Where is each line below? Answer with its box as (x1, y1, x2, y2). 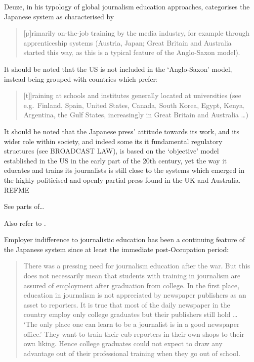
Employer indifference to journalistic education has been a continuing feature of (4, 234, 245, 245)
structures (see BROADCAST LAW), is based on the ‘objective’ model (4, 146, 219, 156)
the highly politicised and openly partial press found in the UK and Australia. (4, 174, 241, 185)
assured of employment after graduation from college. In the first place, (23, 280, 240, 290)
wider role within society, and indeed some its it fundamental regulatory (4, 136, 222, 146)
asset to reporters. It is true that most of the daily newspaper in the (23, 299, 230, 310)
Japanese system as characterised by (4, 11, 114, 21)
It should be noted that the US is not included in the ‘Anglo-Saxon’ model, (4, 63, 232, 74)
